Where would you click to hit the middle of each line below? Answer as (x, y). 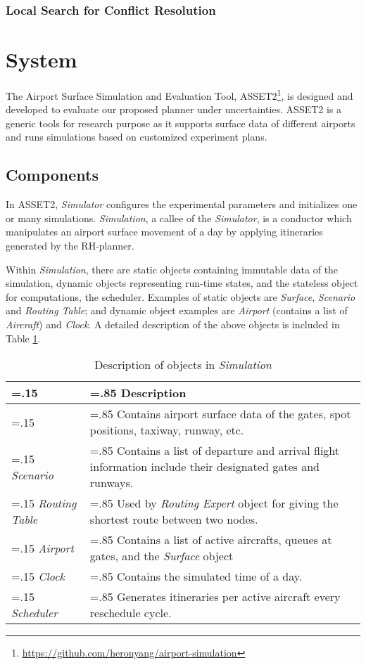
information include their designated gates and (204, 467)
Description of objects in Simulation (183, 365)
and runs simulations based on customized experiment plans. (137, 137)
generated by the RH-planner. (70, 245)
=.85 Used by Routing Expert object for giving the (214, 503)
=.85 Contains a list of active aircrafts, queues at (211, 540)
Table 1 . (23, 338)
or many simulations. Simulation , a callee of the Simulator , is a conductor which (179, 218)
